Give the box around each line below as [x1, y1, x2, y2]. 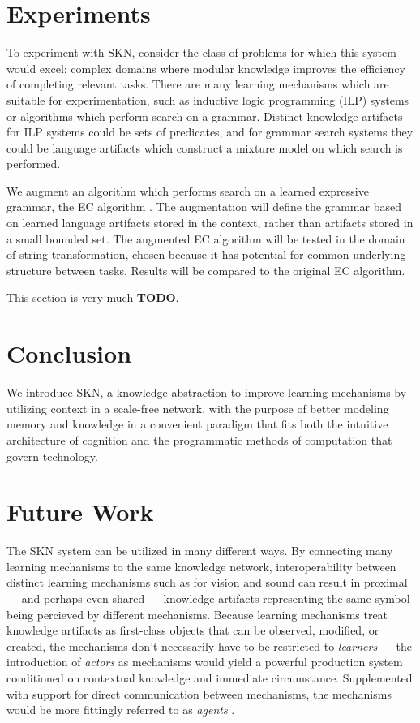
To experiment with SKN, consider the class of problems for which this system [6, 44, 396, 61]
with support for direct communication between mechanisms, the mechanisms [6, 685, 392, 702]
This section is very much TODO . [6, 289, 179, 306]
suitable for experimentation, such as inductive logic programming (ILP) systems [6, 91, 409, 108]
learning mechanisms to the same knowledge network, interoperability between [6, 557, 396, 575]
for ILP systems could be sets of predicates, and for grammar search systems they [6, 123, 414, 140]
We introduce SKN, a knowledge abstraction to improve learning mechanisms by [6, 384, 407, 401]
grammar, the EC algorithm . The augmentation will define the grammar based [6, 198, 401, 215]
